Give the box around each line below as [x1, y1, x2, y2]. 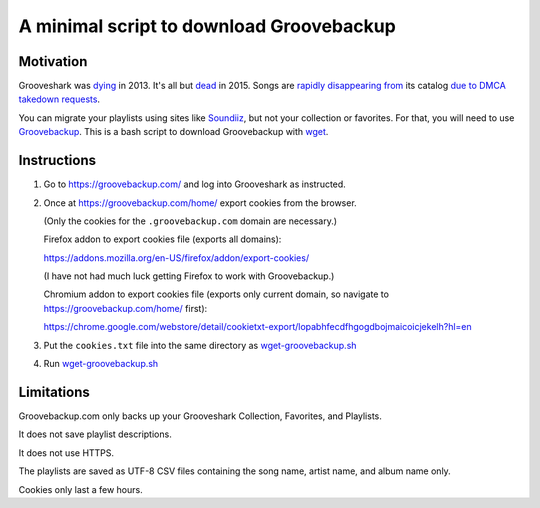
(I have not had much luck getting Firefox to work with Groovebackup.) [43, 270, 335, 282]
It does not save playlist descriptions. [18, 428, 172, 440]
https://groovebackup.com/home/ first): [43, 302, 208, 314]
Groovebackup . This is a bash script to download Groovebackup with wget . [18, 126, 329, 138]
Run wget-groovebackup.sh [43, 358, 159, 370]
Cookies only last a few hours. [18, 483, 144, 495]
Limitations [18, 383, 90, 400]
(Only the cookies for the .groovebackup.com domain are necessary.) [43, 215, 338, 227]
